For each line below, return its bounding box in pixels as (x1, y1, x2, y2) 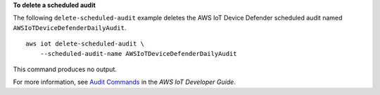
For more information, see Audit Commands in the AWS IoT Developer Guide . (13, 78, 236, 87)
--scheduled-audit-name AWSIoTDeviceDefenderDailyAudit (39, 50, 237, 57)
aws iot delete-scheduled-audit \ (25, 40, 144, 48)
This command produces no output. (13, 65, 118, 73)
